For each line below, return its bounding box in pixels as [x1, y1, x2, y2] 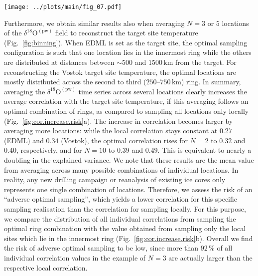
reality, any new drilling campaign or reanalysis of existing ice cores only [4, 174, 226, 185]
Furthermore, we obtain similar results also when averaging [4, 17, 185, 28]
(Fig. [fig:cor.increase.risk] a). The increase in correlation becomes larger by [4, 115, 233, 126]
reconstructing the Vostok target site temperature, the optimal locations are [4, 66, 237, 77]
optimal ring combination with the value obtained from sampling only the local [4, 223, 246, 234]
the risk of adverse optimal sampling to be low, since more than [4, 243, 199, 253]
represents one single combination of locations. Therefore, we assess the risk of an [4, 184, 253, 194]
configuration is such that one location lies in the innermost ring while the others [4, 47, 252, 57]
